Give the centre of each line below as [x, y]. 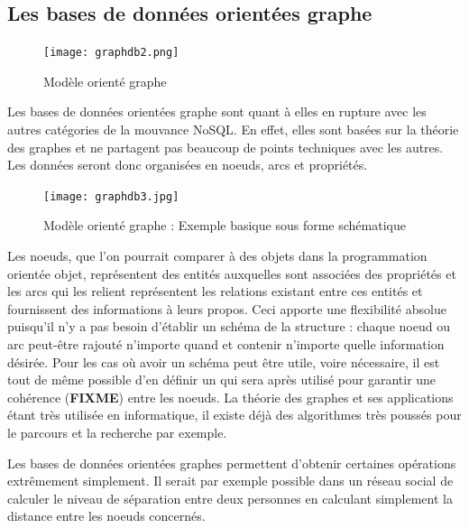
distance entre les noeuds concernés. [106, 516]
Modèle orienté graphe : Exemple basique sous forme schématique [225, 225]
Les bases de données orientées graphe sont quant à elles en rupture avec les [217, 111]
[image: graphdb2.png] [111, 53]
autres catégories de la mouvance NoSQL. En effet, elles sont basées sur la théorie [233, 130]
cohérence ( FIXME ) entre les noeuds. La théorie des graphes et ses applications [230, 397]
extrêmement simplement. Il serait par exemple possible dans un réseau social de [230, 481]
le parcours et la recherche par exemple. [117, 433]
